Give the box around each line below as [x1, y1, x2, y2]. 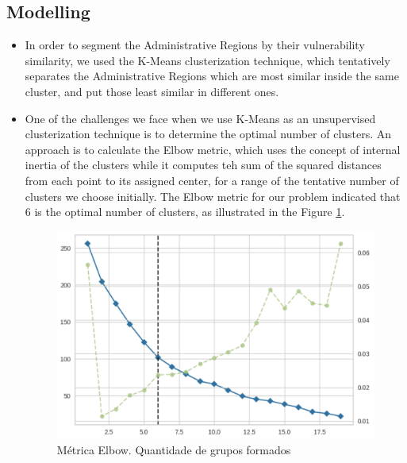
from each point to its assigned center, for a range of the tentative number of [25, 172, 399, 188]
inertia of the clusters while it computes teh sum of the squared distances [25, 156, 382, 173]
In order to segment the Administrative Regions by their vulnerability [25, 37, 365, 53]
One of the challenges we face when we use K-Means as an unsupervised [25, 110, 376, 126]
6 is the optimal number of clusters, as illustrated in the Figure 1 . [25, 203, 345, 220]
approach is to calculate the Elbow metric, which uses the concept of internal [25, 141, 401, 157]
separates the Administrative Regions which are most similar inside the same [25, 68, 399, 84]
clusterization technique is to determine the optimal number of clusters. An [25, 125, 392, 142]
